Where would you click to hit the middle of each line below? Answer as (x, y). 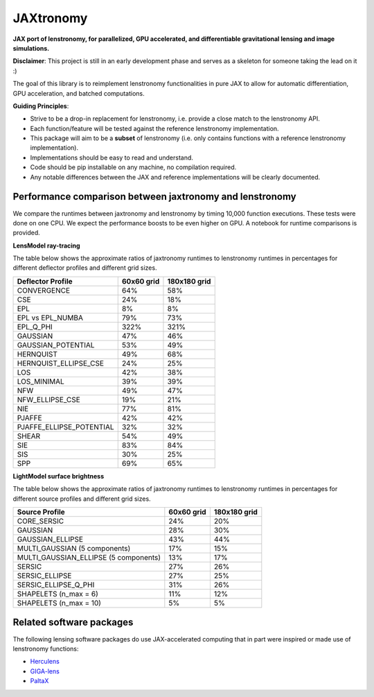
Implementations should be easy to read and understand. (112, 157)
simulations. (31, 48)
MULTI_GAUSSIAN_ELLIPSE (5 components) (89, 558)
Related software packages (73, 622)
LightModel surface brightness (58, 476)
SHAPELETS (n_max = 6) (57, 594)
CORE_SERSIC (41, 522)
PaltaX (39, 681)
